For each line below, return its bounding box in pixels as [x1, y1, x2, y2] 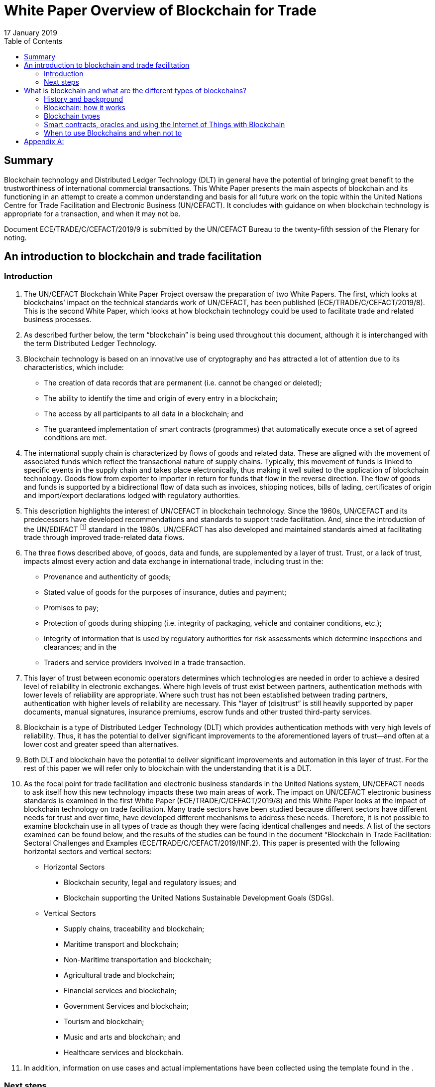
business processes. [24, 315, 92, 324]
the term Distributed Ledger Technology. [24, 339, 157, 348]
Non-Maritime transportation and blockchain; [64, 955, 212, 964]
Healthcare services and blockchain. [64, 1048, 184, 1057]
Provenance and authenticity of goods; [44, 572, 171, 581]
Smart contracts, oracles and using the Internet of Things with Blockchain [44, 120, 285, 129]
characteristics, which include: [24, 362, 124, 371]
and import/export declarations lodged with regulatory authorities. [24, 491, 240, 500]
